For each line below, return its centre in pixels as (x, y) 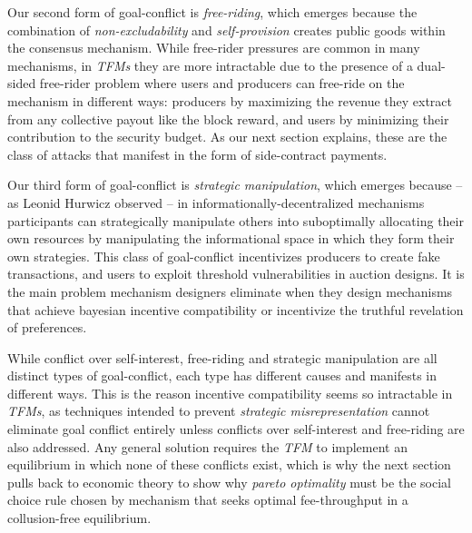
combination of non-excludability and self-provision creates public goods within (226, 30)
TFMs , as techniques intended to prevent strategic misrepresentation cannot (219, 411)
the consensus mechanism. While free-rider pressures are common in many (214, 48)
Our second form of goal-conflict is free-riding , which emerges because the (212, 12)
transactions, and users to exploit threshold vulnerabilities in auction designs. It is (236, 274)
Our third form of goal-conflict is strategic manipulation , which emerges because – (235, 185)
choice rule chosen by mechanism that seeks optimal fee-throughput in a (208, 500)
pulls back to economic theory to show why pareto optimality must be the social (229, 482)
